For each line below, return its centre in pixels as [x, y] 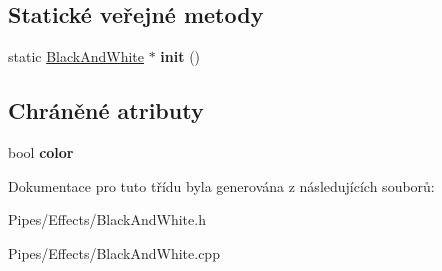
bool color [41, 152]
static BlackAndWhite [76, 56]
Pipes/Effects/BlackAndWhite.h [107, 219]
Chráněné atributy [106, 110]
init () [180, 56]
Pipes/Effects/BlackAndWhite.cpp [114, 252]
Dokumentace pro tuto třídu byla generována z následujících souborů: [221, 185]
